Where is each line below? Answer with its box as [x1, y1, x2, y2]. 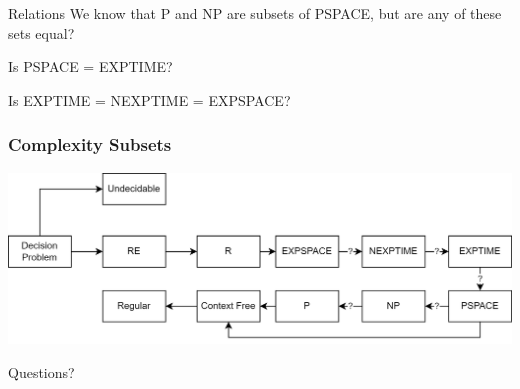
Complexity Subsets [8, 132, 172, 157]
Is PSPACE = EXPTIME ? [8, 56, 173, 77]
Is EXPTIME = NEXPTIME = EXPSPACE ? [8, 89, 291, 110]
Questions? [8, 361, 75, 382]
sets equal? [8, 22, 75, 43]
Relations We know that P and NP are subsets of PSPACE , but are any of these [8, 3, 502, 23]
